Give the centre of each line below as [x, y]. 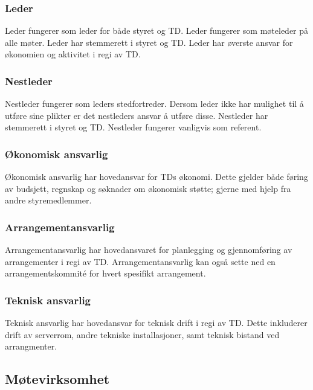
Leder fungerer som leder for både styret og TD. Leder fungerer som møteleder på [157, 30]
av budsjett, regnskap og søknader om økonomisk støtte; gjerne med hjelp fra [148, 188]
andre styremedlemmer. [48, 200]
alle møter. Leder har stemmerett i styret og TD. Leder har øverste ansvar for [149, 42]
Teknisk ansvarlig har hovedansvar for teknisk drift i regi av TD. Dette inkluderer [156, 323]
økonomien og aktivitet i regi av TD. [73, 54]
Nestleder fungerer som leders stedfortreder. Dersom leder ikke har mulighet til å [154, 104]
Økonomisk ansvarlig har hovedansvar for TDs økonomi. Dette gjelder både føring [156, 177]
